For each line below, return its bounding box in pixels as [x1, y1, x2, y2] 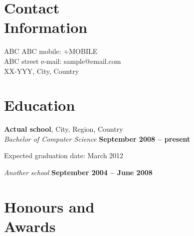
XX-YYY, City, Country [4, 65, 79, 76]
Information [4, 17, 88, 37]
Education [4, 95, 75, 115]
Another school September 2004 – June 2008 [4, 167, 153, 177]
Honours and [4, 196, 95, 217]
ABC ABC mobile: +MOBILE [4, 46, 98, 56]
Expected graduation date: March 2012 [4, 150, 124, 161]
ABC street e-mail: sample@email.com [4, 55, 121, 66]
